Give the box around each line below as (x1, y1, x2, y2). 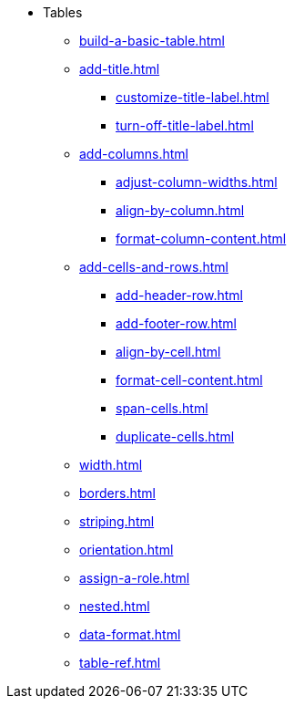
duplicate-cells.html (116, 429, 235, 444)
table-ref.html (79, 655, 161, 670)
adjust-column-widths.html (116, 174, 278, 190)
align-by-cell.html (116, 344, 221, 359)
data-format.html (79, 627, 181, 642)
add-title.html (79, 61, 160, 77)
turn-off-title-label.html (116, 118, 254, 133)
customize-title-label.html (116, 89, 269, 105)
